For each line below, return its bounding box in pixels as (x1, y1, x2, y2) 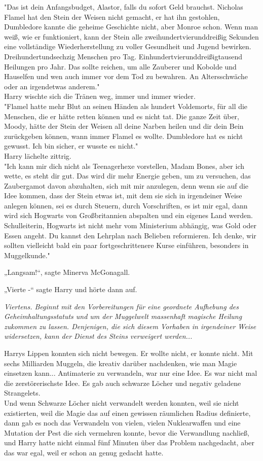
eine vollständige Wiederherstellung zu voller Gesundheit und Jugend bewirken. (4, 41, 251, 52)
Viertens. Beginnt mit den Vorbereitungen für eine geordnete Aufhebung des (4, 301, 239, 311)
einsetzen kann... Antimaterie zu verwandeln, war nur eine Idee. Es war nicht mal (4, 368, 257, 378)
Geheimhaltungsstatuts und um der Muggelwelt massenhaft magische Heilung (4, 311, 242, 322)
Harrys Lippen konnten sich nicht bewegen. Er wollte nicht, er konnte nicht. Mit (4, 348, 253, 358)
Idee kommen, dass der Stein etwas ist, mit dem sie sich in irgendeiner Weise (4, 190, 242, 201)
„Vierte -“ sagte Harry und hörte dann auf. (4, 284, 137, 295)
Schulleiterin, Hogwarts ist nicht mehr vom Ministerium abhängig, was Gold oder (4, 220, 257, 231)
